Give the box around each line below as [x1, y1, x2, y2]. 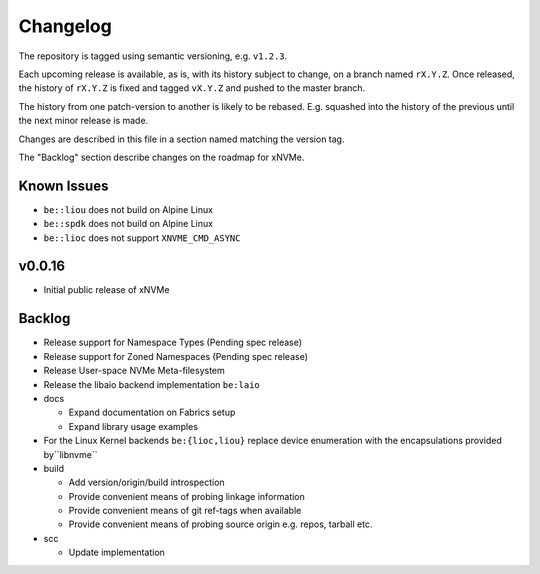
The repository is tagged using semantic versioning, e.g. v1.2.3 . [18, 50, 288, 62]
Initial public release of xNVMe [43, 284, 170, 296]
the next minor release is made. [18, 115, 149, 127]
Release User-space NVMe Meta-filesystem [43, 365, 225, 377]
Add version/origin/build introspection [68, 476, 225, 489]
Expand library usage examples [68, 420, 199, 432]
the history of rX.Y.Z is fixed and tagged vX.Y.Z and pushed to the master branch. [18, 82, 366, 94]
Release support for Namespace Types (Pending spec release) [43, 336, 303, 349]
